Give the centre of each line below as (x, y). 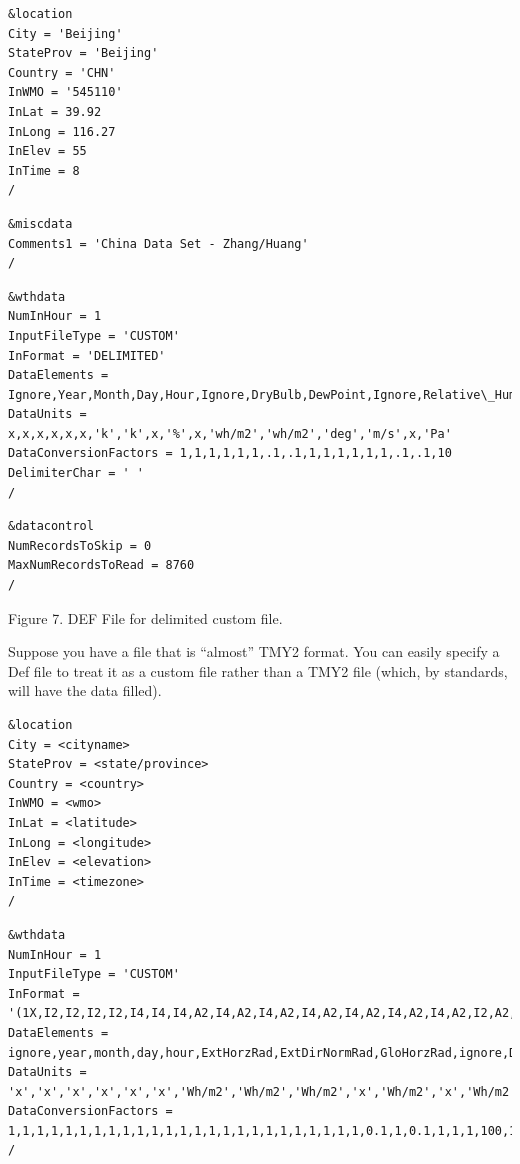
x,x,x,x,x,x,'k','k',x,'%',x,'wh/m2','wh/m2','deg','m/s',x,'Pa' (230, 433)
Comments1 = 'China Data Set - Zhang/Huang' (158, 243)
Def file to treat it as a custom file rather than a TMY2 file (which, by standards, (258, 670)
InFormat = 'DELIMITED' (87, 355)
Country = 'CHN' (62, 72)
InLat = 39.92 (55, 111)
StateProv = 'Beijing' (83, 53)
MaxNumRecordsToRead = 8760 (101, 565)
